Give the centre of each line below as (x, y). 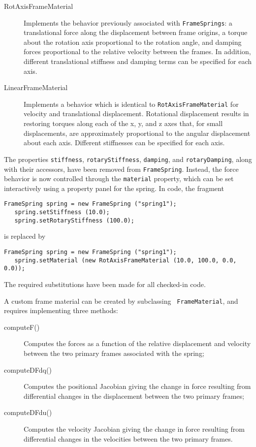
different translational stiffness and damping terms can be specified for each (138, 61)
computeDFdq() (28, 369)
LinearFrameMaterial (36, 87)
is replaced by (25, 236)
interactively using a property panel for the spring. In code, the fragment (114, 188)
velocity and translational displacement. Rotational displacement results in (136, 113)
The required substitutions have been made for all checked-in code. (105, 284)
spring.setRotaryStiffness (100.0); (74, 220)
